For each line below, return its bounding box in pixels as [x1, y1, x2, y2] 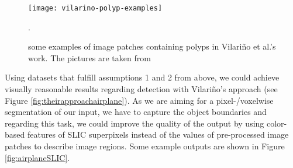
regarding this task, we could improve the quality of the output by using [5, 117, 264, 129]
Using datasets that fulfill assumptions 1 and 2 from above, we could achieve [5, 71, 280, 83]
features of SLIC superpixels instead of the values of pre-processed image [27, 128, 289, 141]
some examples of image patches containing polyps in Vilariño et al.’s [28, 40, 276, 52]
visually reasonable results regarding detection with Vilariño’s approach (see [5, 83, 278, 95]
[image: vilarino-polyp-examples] [28, 4, 163, 12]
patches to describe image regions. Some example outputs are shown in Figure [5, 140, 285, 152]
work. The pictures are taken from [28, 51, 151, 64]
